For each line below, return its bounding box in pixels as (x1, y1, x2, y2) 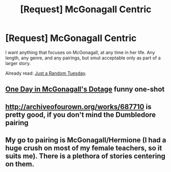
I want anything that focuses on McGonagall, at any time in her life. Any (5, 49, 155, 55)
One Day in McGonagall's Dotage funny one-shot (5, 85, 165, 94)
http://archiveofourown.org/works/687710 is (5, 102, 152, 111)
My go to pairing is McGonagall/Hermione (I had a (5, 136, 166, 144)
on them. (5, 160, 35, 168)
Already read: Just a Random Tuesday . (5, 70, 87, 76)
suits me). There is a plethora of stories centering (5, 152, 166, 161)
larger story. (5, 60, 31, 66)
